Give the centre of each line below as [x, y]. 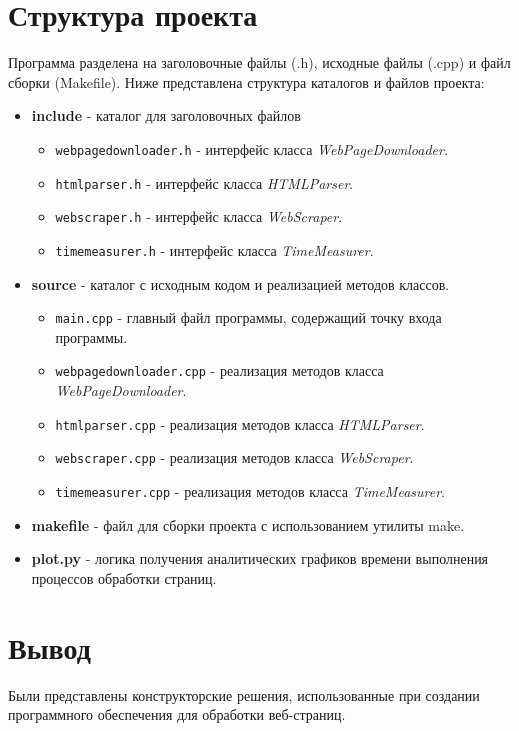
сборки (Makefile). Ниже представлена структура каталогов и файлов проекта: [246, 81]
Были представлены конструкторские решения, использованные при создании [244, 694]
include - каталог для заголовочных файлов [166, 115]
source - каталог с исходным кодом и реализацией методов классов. [240, 283]
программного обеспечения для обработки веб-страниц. [177, 714]
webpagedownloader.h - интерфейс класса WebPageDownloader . [251, 148]
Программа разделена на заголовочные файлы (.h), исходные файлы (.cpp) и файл [259, 62]
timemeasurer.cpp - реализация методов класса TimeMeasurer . [250, 490]
